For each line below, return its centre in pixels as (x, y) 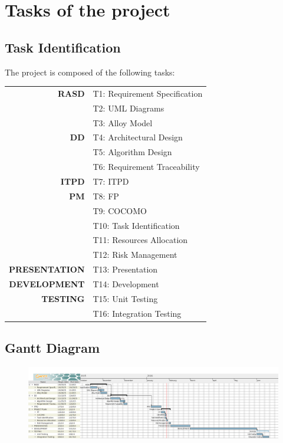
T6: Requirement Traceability (146, 167)
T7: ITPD (111, 181)
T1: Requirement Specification (148, 93)
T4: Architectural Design (138, 137)
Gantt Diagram (52, 348)
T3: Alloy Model (123, 122)
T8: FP (106, 196)
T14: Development (126, 283)
